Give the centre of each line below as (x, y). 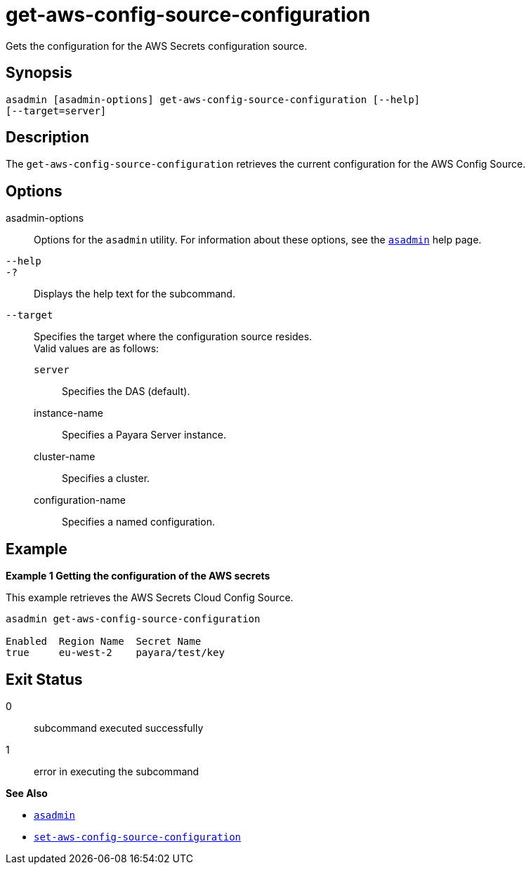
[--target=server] (56, 111)
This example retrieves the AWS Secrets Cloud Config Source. (150, 598)
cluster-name (65, 457)
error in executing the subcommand (117, 771)
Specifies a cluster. (106, 479)
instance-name (68, 413)
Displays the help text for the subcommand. (135, 294)
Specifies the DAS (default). (126, 391)
